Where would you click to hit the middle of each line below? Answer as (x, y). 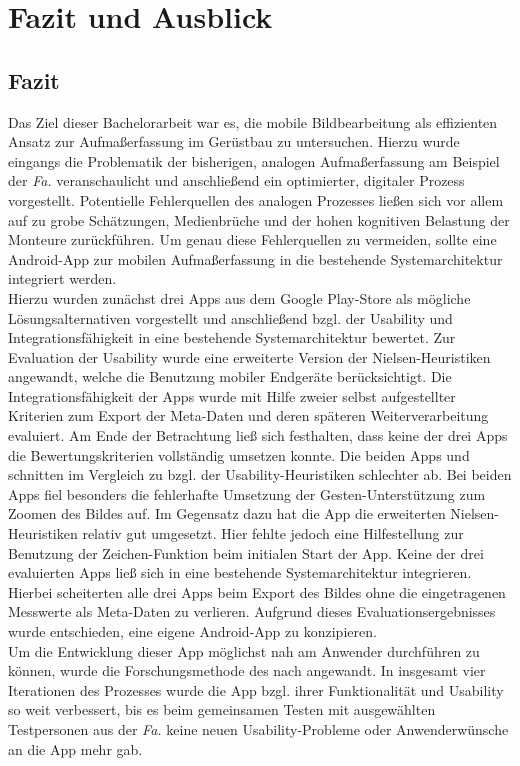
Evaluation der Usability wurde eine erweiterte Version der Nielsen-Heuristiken (249, 356)
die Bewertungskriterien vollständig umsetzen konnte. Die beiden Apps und (239, 454)
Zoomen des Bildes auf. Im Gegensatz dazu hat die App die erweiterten (227, 513)
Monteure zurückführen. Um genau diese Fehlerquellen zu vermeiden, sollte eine (252, 239)
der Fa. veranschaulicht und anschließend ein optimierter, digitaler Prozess (236, 180)
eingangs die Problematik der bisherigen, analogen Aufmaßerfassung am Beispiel (254, 160)
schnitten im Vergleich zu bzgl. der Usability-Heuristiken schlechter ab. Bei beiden (260, 474)
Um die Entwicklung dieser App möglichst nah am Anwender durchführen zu (244, 650)
